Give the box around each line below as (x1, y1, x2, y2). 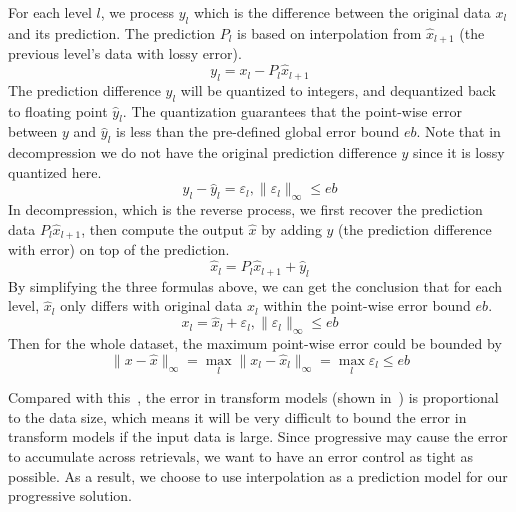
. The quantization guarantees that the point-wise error (122, 100, 462, 121)
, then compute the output (81, 218, 244, 239)
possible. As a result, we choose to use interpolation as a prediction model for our (8, 465, 508, 486)
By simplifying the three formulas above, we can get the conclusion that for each (8, 275, 503, 296)
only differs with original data (60, 295, 243, 316)
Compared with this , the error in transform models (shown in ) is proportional (8, 387, 499, 408)
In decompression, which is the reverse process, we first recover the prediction (8, 199, 483, 220)
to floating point (8, 100, 108, 121)
